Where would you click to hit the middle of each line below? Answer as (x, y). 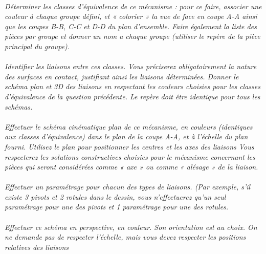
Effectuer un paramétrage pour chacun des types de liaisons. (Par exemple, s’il (128, 187)
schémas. (19, 106)
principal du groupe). (37, 46)
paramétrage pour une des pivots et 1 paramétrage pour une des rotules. (117, 207)
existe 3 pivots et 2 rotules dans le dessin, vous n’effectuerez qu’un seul (115, 196)
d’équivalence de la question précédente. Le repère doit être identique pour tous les (132, 96)
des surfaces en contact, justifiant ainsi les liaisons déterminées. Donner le (122, 76)
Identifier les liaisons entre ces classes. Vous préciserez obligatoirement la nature (131, 66)
